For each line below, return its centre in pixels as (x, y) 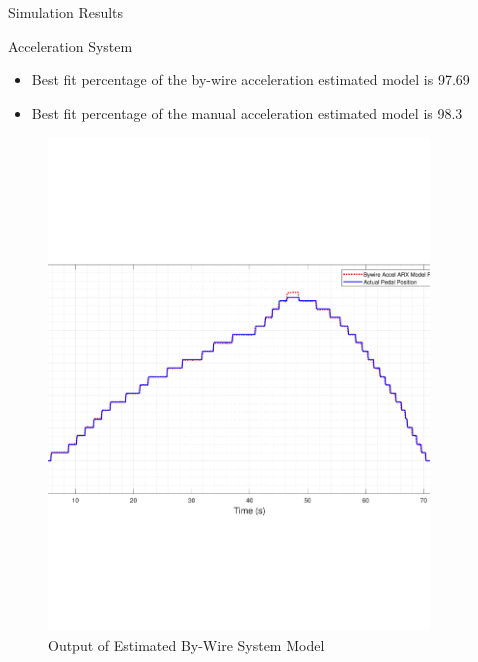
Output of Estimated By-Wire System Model (186, 644)
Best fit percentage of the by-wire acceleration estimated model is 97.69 (250, 79)
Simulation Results (66, 12)
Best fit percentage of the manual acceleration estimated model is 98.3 (247, 112)
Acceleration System (70, 45)
